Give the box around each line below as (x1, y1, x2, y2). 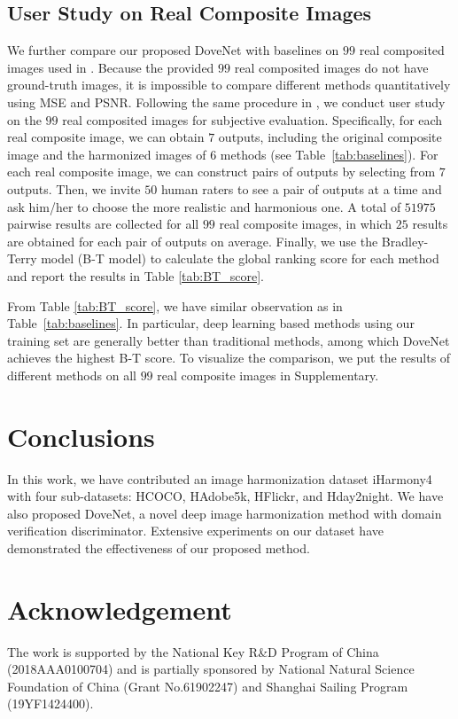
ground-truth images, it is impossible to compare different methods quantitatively (7, 75, 451, 94)
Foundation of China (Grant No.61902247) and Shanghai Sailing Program (7, 676, 408, 695)
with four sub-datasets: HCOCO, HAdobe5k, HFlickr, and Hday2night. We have (7, 487, 444, 505)
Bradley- (381, 231, 429, 250)
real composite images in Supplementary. (157, 365, 379, 384)
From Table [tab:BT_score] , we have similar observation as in (7, 296, 343, 315)
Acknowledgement (7, 590, 232, 627)
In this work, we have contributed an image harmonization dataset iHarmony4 (7, 469, 432, 488)
